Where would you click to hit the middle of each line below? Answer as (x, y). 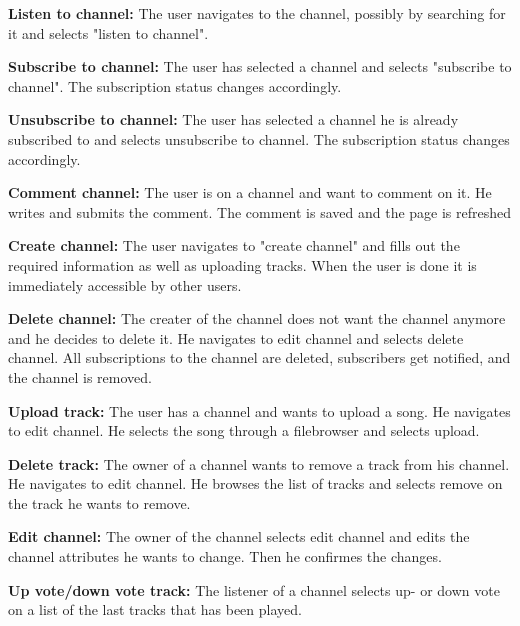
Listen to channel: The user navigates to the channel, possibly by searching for (257, 13)
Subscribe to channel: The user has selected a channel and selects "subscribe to (260, 66)
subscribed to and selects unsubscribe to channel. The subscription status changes (259, 138)
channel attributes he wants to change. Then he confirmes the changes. (225, 556)
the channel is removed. (80, 376)
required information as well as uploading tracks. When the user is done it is (242, 264)
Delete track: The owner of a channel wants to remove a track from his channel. (259, 463)
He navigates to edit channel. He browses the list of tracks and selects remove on (255, 483)
